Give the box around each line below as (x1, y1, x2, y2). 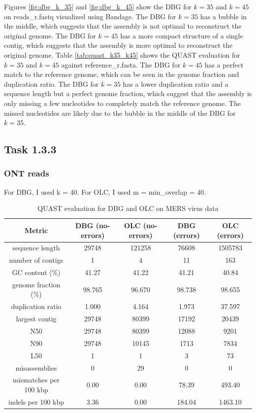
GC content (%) (12, 267, 61, 277)
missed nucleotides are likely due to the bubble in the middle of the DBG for (4, 107, 236, 118)
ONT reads (4, 167, 49, 179)
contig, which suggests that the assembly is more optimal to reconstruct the (4, 40, 233, 50)
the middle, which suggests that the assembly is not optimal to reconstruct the (4, 21, 242, 31)
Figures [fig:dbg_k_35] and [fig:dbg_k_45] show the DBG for (4, 1, 192, 11)
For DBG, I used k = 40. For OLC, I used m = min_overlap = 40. (4, 186, 206, 197)
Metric (24, 225, 48, 235)
